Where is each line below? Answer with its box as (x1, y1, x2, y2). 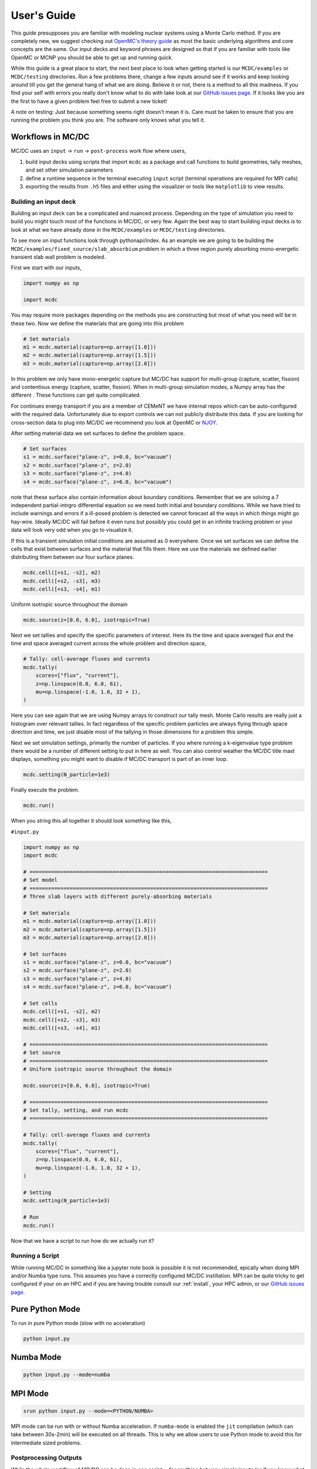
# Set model (23, 877, 58, 884)
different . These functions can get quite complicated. (11, 391, 141, 399)
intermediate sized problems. (11, 1439, 82, 1446)
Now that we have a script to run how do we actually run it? (11, 1237, 155, 1244)
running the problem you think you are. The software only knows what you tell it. (11, 116, 205, 123)
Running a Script (11, 1252, 60, 1260)
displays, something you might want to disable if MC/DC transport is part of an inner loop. (11, 756, 228, 763)
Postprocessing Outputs (11, 1454, 82, 1462)
